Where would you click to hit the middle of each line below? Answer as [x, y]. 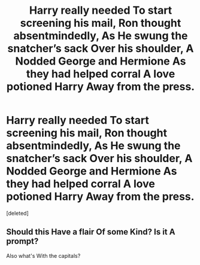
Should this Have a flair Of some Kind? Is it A [91, 232]
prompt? [22, 241]
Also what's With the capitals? [43, 255]
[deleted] [17, 213]
